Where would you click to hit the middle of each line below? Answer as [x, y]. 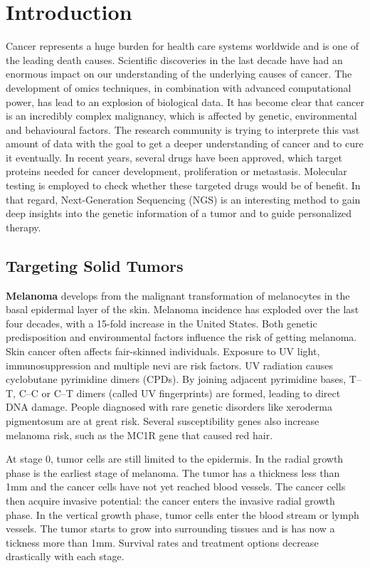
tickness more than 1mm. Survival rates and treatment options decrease [162, 542]
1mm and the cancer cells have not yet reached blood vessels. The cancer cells [176, 487]
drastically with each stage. [65, 556]
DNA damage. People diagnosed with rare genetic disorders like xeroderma [169, 407]
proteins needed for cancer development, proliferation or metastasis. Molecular [176, 171]
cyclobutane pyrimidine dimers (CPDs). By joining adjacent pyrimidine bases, [176, 379]
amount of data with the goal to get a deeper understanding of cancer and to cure [185, 143]
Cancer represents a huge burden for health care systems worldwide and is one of [183, 46]
